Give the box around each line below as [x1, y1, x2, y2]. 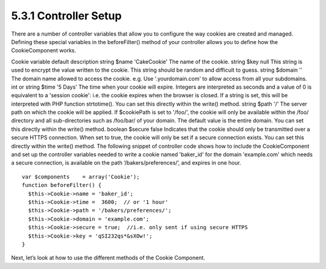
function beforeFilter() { [22, 182, 102, 189]
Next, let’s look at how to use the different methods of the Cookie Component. [11, 254, 205, 262]
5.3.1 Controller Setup [11, 9, 122, 22]
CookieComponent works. [11, 47, 77, 54]
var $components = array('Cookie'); [22, 173, 140, 180]
